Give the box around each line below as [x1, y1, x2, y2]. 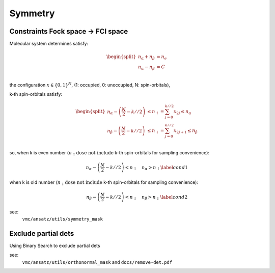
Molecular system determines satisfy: [9, 41, 89, 47]
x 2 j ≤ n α [173, 108, 191, 116]
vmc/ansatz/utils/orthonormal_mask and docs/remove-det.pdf [22, 259, 173, 265]
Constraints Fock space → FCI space [9, 27, 128, 36]
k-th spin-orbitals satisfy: [9, 91, 63, 97]
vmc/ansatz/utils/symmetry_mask [22, 216, 103, 222]
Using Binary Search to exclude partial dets [9, 242, 100, 249]
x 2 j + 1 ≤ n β [173, 128, 198, 134]
